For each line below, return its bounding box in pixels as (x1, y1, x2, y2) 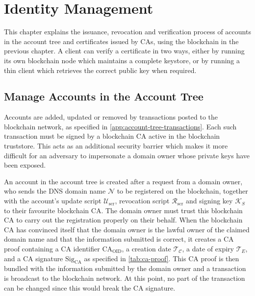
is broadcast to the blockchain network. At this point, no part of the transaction (4, 273, 245, 283)
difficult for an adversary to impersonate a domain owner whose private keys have (4, 150, 250, 160)
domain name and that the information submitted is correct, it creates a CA (4, 234, 234, 244)
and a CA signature (4, 253, 63, 263)
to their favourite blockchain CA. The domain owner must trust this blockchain (4, 205, 243, 215)
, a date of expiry (182, 244, 234, 254)
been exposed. (4, 160, 46, 170)
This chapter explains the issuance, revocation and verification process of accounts (4, 26, 251, 37)
